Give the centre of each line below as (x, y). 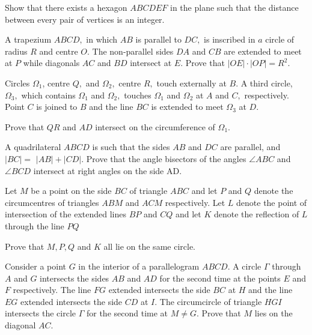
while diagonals (51, 63)
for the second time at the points (220, 278)
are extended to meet (263, 51)
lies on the (274, 313)
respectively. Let (195, 202)
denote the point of (272, 202)
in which (102, 39)
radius (16, 51)
